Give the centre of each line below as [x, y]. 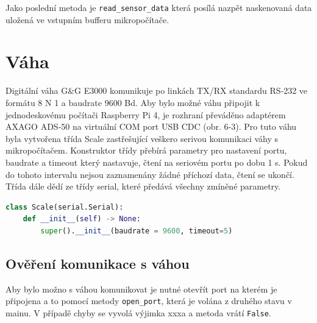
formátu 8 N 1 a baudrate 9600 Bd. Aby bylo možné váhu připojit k [133, 102]
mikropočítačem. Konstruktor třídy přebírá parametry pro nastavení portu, [146, 150]
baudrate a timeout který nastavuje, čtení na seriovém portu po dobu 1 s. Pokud [157, 162]
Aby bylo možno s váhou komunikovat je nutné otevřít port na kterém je [141, 289]
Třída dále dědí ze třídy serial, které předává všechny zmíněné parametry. [143, 186]
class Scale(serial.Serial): [65, 207]
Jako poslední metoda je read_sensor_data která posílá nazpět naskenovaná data [159, 7]
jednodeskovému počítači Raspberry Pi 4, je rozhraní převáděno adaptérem [146, 114]
